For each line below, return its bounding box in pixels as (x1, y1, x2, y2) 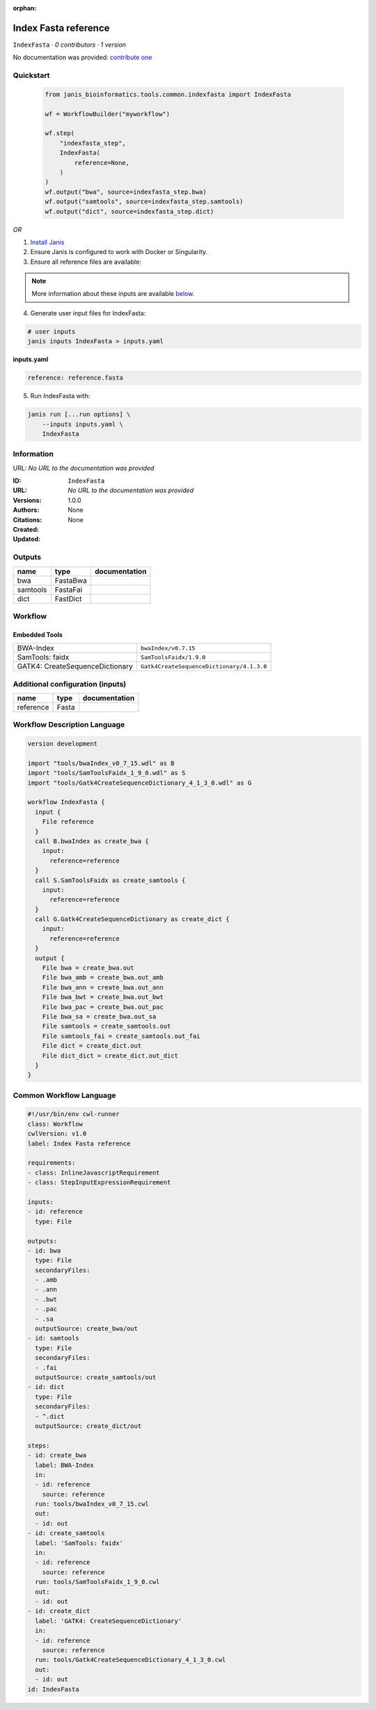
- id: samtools (27, 1334, 79, 1342)
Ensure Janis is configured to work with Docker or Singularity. (30, 248, 208, 256)
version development (27, 740, 97, 748)
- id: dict (27, 1383, 65, 1391)
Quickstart (13, 70, 50, 80)
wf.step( (45, 130, 75, 137)
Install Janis (30, 237, 65, 246)
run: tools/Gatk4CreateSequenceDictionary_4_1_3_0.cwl (35, 1656, 226, 1664)
